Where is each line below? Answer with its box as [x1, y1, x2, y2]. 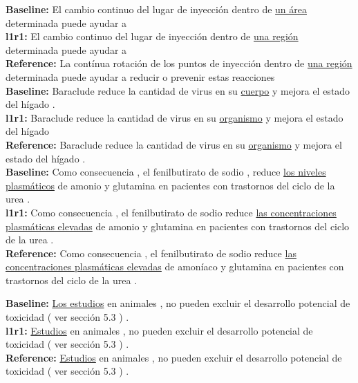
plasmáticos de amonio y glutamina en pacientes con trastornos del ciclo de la [6, 178, 335, 192]
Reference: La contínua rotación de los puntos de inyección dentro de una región [6, 56, 352, 71]
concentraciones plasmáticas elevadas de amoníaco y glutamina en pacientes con [6, 259, 344, 274]
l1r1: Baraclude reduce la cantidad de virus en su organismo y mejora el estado [6, 110, 343, 124]
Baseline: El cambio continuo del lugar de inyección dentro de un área [6, 2, 307, 16]
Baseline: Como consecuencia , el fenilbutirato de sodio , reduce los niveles [6, 165, 326, 179]
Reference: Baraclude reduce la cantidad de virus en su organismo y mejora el [6, 137, 342, 151]
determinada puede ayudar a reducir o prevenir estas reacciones [6, 69, 275, 84]
